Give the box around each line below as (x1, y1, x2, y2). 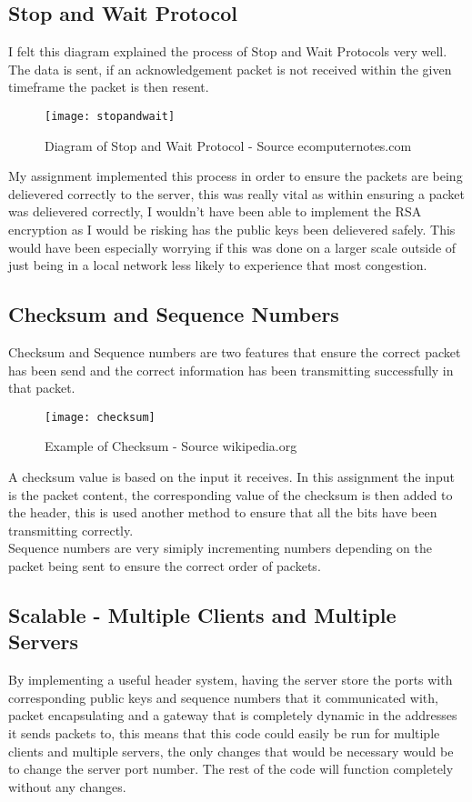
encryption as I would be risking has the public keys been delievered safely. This (8, 220, 456, 239)
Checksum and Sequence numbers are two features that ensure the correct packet (8, 343, 461, 361)
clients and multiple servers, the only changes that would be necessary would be (8, 741, 454, 760)
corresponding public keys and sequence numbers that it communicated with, (8, 687, 438, 707)
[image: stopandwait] (45, 109, 176, 123)
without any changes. (8, 777, 126, 796)
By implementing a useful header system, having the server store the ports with (8, 670, 453, 689)
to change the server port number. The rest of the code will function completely (8, 759, 454, 778)
